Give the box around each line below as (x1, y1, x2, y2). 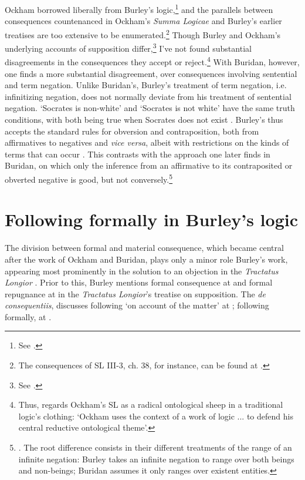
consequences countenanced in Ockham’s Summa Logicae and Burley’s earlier (5, 15, 282, 27)
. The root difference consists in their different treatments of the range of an (18, 441, 292, 454)
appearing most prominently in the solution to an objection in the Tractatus (5, 264, 279, 277)
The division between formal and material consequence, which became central (5, 241, 284, 254)
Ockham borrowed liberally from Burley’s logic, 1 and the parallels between (5, 2, 273, 15)
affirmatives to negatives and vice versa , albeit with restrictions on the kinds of (5, 136, 289, 149)
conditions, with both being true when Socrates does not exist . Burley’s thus (5, 113, 283, 125)
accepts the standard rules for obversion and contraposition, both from (5, 125, 259, 137)
